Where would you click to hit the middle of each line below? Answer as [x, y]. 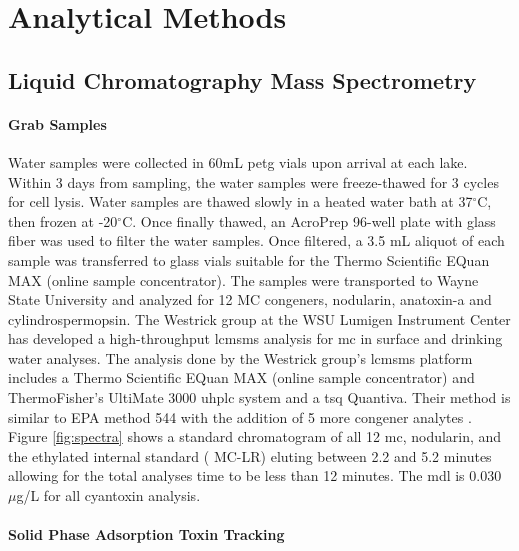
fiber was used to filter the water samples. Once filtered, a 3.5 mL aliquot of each [256, 240]
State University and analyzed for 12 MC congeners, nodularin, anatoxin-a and [250, 299]
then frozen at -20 [63, 220]
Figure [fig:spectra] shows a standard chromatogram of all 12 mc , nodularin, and [255, 436]
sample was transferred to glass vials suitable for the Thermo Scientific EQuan [249, 259]
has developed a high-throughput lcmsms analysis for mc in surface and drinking [255, 338]
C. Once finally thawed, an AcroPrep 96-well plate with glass [309, 220]
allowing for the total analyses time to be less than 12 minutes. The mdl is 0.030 [255, 475]
